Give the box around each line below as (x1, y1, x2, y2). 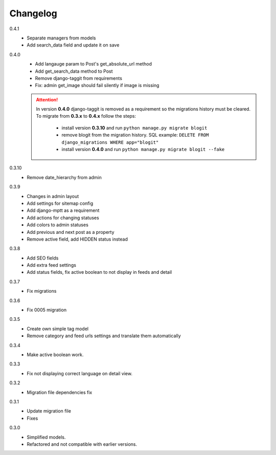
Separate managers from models (27, 35, 96, 41)
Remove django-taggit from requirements (35, 75, 123, 81)
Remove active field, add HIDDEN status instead (27, 236, 128, 242)
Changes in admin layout (27, 193, 79, 199)
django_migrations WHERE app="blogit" (61, 139, 159, 145)
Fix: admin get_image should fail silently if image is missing (35, 82, 159, 89)
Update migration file (27, 408, 72, 414)
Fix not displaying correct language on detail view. (27, 370, 133, 376)
